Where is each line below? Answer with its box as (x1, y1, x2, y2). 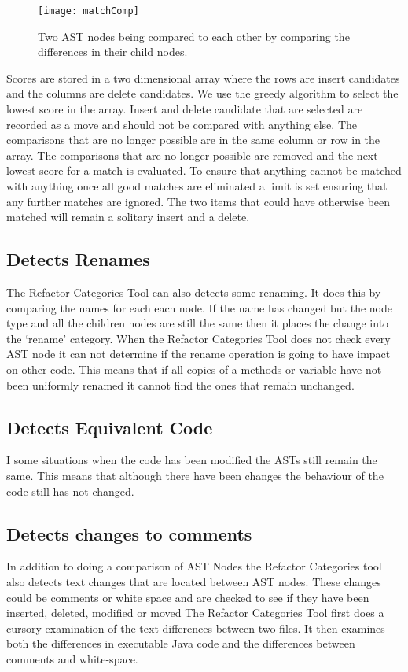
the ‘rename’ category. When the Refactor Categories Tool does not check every (6, 330, 391, 346)
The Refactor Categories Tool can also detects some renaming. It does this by (6, 283, 381, 300)
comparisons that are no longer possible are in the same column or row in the (6, 131, 380, 148)
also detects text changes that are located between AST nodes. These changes (6, 573, 381, 589)
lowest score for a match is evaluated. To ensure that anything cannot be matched (6, 162, 402, 179)
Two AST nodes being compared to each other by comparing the (38, 28, 350, 44)
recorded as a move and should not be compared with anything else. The (6, 116, 357, 132)
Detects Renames (6, 247, 150, 271)
